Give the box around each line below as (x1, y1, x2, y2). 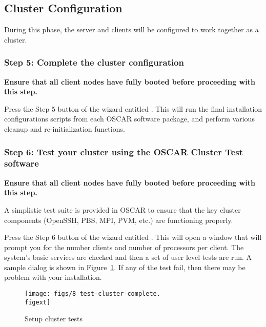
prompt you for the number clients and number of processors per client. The (4, 241, 244, 252)
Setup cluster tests (25, 313, 83, 324)
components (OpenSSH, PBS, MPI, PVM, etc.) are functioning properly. (4, 214, 233, 225)
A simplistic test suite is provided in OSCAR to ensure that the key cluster (4, 204, 241, 215)
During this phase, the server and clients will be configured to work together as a (4, 24, 259, 35)
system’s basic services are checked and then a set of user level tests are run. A (4, 252, 252, 262)
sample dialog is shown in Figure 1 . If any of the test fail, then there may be (4, 261, 245, 272)
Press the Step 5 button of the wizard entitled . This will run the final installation (4, 103, 262, 114)
